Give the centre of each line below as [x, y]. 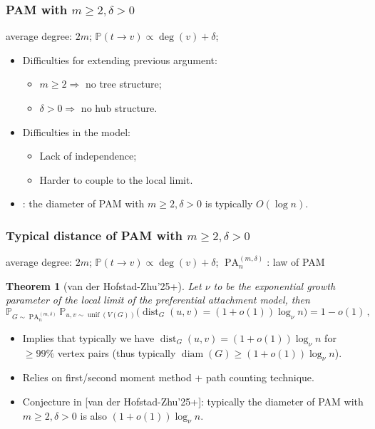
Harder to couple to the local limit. [116, 179]
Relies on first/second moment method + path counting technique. [168, 377]
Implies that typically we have [88, 337]
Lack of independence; [88, 156]
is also [93, 415]
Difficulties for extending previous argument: [120, 60]
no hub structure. [119, 108]
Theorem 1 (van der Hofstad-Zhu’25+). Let [104, 285]
